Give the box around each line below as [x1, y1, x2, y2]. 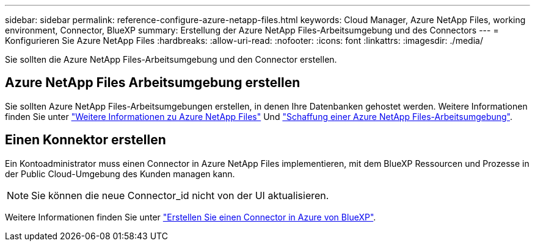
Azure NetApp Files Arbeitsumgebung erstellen [5, 75, 300, 91]
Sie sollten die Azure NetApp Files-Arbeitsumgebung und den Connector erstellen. [5, 54, 337, 65]
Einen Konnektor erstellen [5, 132, 166, 148]
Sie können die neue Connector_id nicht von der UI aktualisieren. [31, 189, 329, 202]
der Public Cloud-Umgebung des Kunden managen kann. [5, 168, 235, 179]
